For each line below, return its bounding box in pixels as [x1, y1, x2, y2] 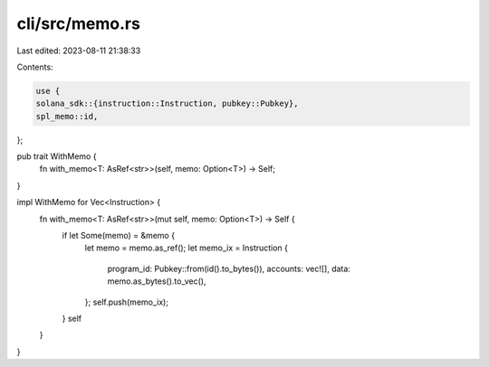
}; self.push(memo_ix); [84, 296, 169, 307]
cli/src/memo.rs [16, 14, 140, 33]
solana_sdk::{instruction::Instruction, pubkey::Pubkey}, [35, 99, 299, 108]
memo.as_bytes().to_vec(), [107, 276, 206, 287]
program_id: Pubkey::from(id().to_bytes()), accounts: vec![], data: [107, 263, 350, 274]
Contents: [16, 61, 53, 72]
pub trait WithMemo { [16, 151, 97, 162]
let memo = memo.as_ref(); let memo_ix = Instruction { [84, 242, 289, 253]
